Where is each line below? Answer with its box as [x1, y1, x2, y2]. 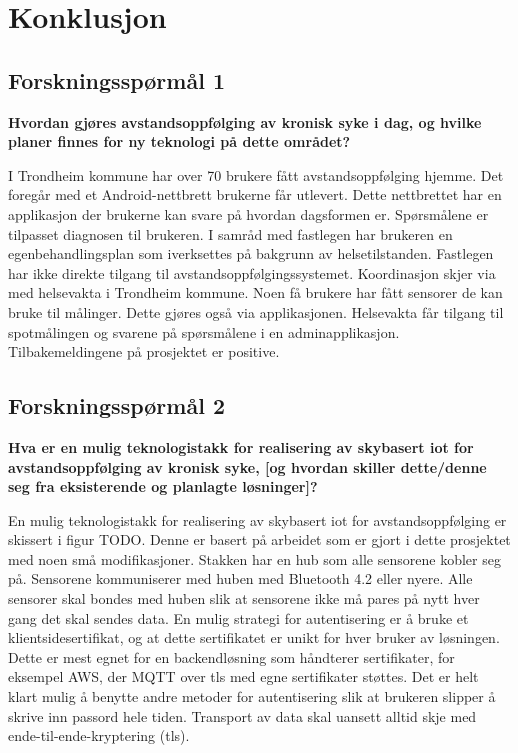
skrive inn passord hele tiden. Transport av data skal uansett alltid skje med [8, 705, 477, 726]
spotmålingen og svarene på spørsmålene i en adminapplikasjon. [8, 321, 400, 342]
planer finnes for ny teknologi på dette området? [8, 131, 351, 152]
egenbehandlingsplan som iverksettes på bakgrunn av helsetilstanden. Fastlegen [8, 243, 494, 264]
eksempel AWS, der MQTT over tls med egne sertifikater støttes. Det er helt [8, 666, 479, 687]
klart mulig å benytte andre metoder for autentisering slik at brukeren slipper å [8, 686, 496, 707]
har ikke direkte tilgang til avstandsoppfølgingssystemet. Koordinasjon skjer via [8, 262, 496, 283]
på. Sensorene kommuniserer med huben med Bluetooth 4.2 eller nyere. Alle [8, 568, 473, 589]
